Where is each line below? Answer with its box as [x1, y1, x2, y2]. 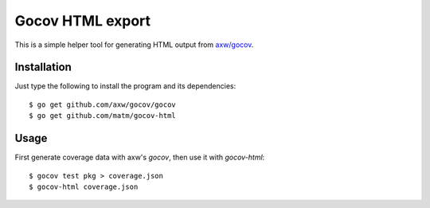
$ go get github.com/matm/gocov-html [29, 112, 177, 120]
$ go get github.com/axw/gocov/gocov [29, 100, 177, 109]
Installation [14, 61, 72, 74]
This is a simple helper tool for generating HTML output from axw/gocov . [14, 40, 254, 49]
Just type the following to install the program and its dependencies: [14, 81, 236, 91]
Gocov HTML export [14, 12, 151, 29]
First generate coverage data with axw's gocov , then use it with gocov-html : [14, 152, 265, 163]
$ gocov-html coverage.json [29, 182, 139, 191]
